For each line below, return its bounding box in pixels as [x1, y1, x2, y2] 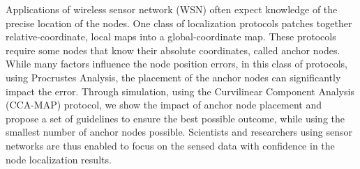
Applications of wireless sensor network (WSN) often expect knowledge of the [6, 2, 338, 16]
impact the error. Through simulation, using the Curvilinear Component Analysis [6, 83, 354, 98]
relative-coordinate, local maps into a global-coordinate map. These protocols [6, 29, 336, 44]
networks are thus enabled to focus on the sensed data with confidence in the [6, 138, 335, 152]
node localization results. [6, 152, 112, 166]
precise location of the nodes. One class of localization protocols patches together [6, 15, 352, 30]
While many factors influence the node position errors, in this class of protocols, [6, 56, 347, 71]
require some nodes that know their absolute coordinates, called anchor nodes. [6, 42, 340, 57]
